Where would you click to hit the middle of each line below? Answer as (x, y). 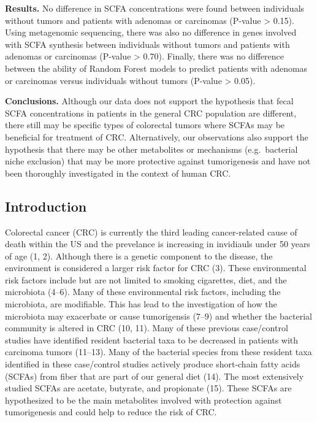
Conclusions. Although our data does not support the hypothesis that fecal (149, 101)
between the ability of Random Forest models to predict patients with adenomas (156, 68)
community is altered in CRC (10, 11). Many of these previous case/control (147, 328)
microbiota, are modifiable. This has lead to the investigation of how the (141, 304)
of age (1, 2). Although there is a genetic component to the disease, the (139, 255)
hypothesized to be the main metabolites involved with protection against (143, 400)
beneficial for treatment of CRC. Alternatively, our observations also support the (157, 136)
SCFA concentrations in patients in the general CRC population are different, (151, 113)
